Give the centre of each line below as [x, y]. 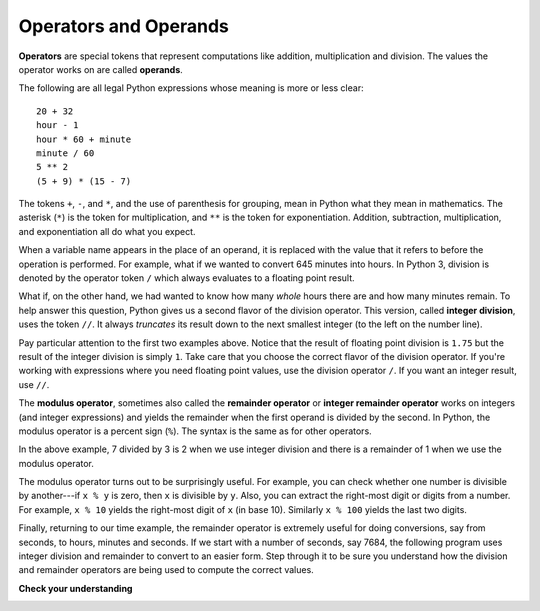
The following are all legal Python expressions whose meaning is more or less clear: [191, 88]
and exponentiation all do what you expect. [107, 231]
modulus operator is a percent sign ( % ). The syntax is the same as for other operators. [195, 431]
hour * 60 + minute [84, 139]
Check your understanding [75, 588]
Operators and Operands [123, 26]
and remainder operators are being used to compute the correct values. [166, 570]
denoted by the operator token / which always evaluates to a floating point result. [186, 278]
